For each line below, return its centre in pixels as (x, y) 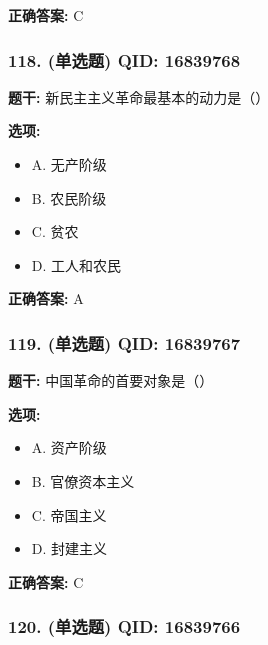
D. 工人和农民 (76, 264)
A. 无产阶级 (69, 164)
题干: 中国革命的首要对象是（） (111, 380)
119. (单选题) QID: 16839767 (124, 342)
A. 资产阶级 (69, 447)
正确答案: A (46, 298)
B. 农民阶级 (69, 197)
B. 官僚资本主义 (83, 480)
